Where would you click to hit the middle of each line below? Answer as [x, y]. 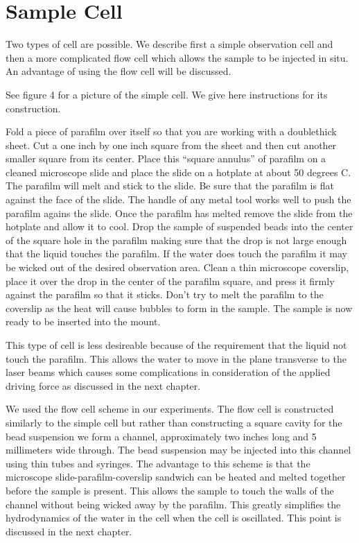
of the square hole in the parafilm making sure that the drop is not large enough [176, 240]
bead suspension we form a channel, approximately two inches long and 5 [161, 436]
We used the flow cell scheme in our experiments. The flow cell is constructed [170, 409]
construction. [33, 108]
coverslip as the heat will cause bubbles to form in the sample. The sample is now [179, 308]
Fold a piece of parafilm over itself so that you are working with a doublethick [171, 131]
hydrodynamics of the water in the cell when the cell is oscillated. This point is [174, 518]
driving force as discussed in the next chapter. [103, 385]
